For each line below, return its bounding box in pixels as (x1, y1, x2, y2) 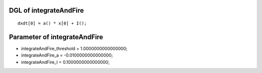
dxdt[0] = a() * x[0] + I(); (17, 21, 87, 26)
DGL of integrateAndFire (9, 6, 84, 15)
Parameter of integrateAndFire (9, 33, 103, 41)
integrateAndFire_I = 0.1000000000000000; (21, 59, 110, 65)
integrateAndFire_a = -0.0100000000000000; (21, 52, 113, 58)
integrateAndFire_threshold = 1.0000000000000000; (21, 45, 128, 51)
